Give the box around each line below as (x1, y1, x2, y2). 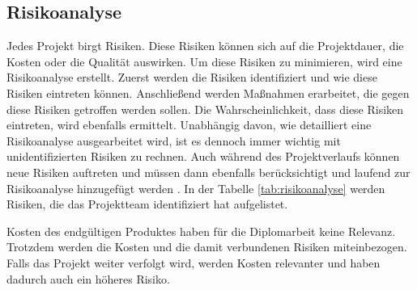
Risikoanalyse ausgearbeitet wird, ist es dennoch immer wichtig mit (6, 132, 341, 149)
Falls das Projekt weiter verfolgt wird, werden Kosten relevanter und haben (6, 254, 381, 271)
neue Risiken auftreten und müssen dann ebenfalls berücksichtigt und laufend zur (6, 163, 411, 180)
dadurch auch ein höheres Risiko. (6, 270, 170, 287)
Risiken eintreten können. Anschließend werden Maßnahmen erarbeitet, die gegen (6, 84, 410, 101)
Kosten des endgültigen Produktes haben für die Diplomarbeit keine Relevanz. (6, 222, 396, 239)
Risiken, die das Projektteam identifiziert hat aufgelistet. (6, 195, 288, 212)
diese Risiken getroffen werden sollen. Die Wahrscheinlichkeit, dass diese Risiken (6, 100, 404, 117)
